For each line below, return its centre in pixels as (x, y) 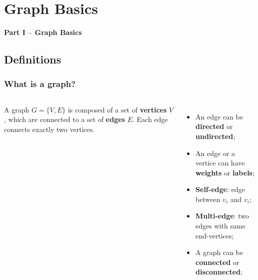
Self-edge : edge (220, 189)
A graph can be (219, 252)
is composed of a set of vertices (117, 109)
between (208, 199)
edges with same (220, 226)
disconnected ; (219, 272)
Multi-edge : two (222, 216)
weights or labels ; (225, 172)
